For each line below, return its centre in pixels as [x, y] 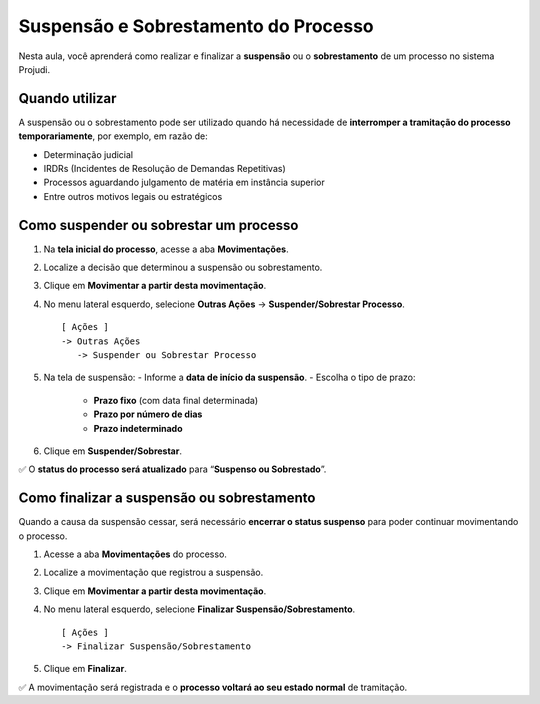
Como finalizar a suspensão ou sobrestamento [167, 498]
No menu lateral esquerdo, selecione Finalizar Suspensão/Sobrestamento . [199, 609]
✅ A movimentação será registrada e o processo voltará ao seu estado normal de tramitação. [213, 687]
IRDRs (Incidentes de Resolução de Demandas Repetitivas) [164, 169]
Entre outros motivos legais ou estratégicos [133, 196]
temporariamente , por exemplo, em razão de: [113, 136]
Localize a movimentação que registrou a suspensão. [153, 572]
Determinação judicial [88, 154]
